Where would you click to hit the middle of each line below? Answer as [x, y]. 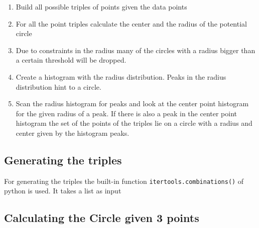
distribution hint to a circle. [58, 86]
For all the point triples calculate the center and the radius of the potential [131, 23]
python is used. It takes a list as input [63, 191]
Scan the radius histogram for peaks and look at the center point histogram [132, 103]
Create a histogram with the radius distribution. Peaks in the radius [121, 76]
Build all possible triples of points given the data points [101, 7]
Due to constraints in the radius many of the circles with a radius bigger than [136, 50]
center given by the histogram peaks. [73, 133]
